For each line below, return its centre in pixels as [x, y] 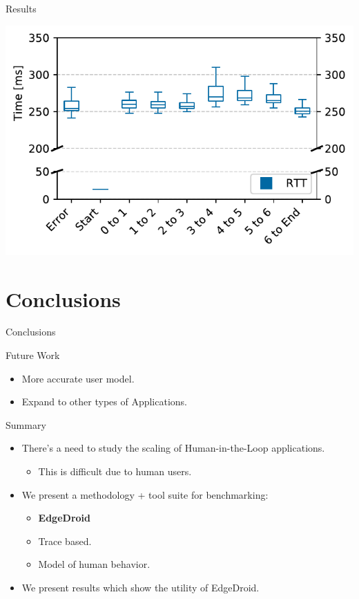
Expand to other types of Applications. [104, 402]
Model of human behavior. [94, 564]
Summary [26, 424]
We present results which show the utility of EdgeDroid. [140, 588]
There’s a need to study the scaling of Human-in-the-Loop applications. [173, 448]
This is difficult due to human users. [115, 471]
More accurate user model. [78, 378]
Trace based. [65, 541]
